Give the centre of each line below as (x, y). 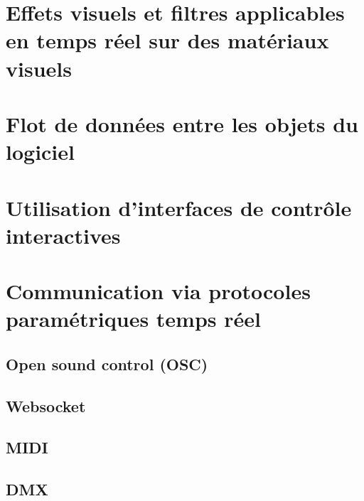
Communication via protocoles (158, 291)
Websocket (46, 405)
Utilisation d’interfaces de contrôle (179, 207)
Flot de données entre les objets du (182, 123)
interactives (63, 235)
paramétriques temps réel (133, 319)
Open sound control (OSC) (107, 363)
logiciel (40, 152)
